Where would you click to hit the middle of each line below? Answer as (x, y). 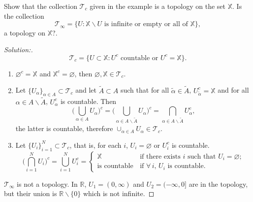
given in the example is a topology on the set (158, 6)
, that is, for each (95, 145)
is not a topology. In (47, 184)
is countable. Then (88, 101)
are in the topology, (218, 184)
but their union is (31, 193)
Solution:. (18, 49)
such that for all (145, 90)
